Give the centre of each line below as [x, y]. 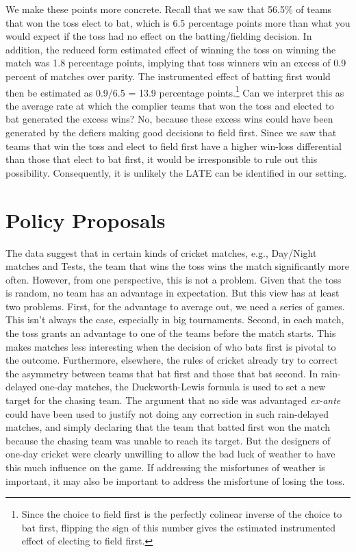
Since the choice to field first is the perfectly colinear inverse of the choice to [182, 514]
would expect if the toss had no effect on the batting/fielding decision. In [159, 36]
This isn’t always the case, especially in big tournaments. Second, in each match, [175, 319]
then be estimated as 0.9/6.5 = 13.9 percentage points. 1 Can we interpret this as [175, 91]
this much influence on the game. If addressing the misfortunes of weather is [165, 467]
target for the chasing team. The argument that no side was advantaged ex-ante [173, 400]
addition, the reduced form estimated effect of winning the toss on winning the [171, 49]
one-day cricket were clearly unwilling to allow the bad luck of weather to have [170, 454]
